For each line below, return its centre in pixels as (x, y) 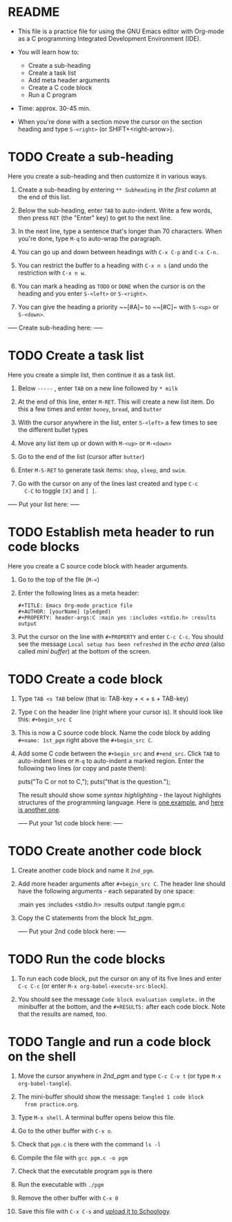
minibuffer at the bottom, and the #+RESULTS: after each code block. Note (122, 1006)
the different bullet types (53, 429)
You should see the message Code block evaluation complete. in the (116, 999)
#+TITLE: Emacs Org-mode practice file (75, 605)
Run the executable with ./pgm (61, 1184)
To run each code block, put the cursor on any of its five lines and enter (119, 978)
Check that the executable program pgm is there (85, 1171)
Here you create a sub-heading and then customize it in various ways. (108, 176)
